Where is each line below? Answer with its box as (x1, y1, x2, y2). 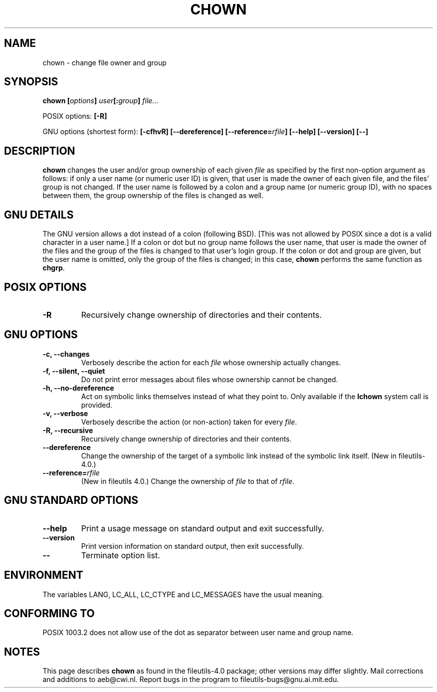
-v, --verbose (42, 409, 88, 418)
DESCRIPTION (4, 144, 75, 157)
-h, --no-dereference (42, 383, 114, 392)
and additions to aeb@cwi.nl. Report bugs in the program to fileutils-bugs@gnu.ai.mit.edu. (42, 675, 339, 684)
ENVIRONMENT (4, 569, 83, 582)
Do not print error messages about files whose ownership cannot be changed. (81, 375, 338, 384)
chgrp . (42, 263, 65, 272)
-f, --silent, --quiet (42, 366, 105, 375)
